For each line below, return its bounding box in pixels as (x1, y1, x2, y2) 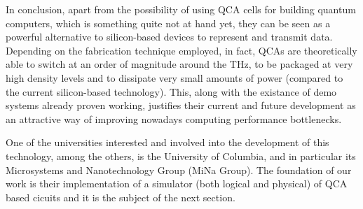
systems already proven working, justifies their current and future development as (6, 98, 356, 113)
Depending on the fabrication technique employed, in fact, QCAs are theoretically (6, 43, 357, 57)
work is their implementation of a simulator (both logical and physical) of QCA (6, 176, 348, 191)
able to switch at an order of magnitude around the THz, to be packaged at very (6, 57, 353, 71)
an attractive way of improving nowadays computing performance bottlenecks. (6, 111, 342, 126)
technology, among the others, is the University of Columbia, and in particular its (6, 148, 356, 163)
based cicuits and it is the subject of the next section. (6, 189, 235, 204)
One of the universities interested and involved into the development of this (6, 135, 329, 150)
